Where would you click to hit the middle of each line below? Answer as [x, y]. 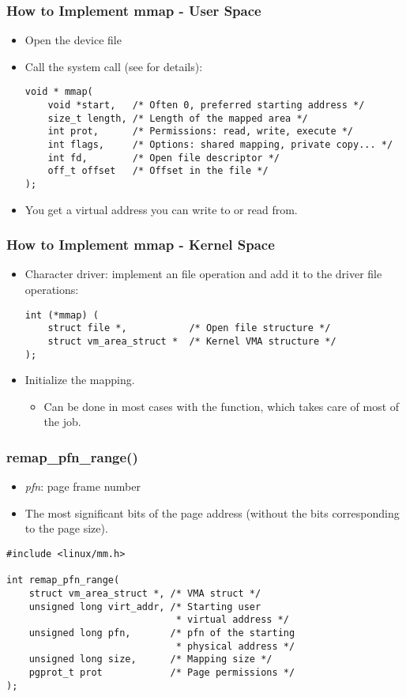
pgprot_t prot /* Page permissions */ [162, 672]
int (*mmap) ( [62, 315]
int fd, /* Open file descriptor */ [164, 158]
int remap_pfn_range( [63, 580]
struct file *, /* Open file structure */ [189, 328]
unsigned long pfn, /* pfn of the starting [162, 633]
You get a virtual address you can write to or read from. [161, 209]
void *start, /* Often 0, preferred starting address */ [206, 105]
